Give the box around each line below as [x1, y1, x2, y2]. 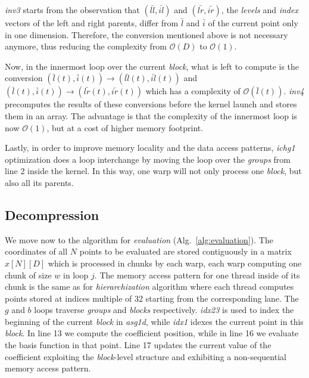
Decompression [5, 205, 99, 224]
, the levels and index [221, 4, 298, 16]
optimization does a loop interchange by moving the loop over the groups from [5, 153, 291, 165]
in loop [63, 268, 89, 281]
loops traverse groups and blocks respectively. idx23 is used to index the [34, 303, 294, 316]
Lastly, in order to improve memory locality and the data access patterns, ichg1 [5, 141, 295, 154]
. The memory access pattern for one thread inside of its [94, 268, 300, 281]
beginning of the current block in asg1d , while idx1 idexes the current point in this [5, 315, 304, 327]
